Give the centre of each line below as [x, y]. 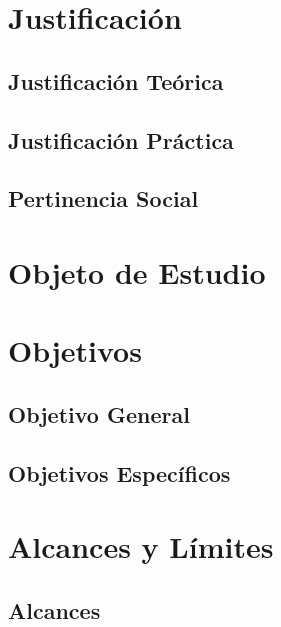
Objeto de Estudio [137, 271]
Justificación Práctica [121, 139]
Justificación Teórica [116, 80]
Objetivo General [99, 413]
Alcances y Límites [141, 546]
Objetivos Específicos [119, 472]
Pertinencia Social [103, 198]
